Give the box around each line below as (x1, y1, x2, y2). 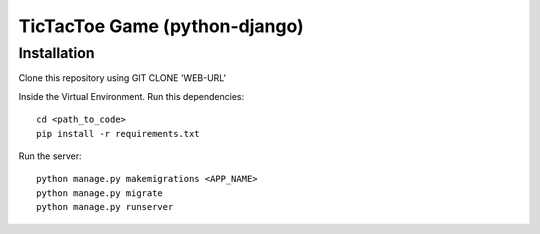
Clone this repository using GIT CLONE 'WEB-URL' (18, 72, 227, 84)
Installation (18, 44, 95, 62)
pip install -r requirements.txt (36, 128, 200, 139)
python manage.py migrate (36, 187, 164, 199)
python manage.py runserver (36, 201, 174, 213)
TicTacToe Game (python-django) (18, 15, 304, 37)
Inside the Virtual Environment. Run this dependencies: (18, 90, 245, 102)
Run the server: (18, 150, 82, 162)
